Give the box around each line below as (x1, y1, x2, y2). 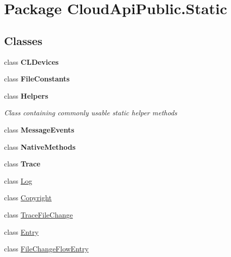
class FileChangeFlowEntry (4, 243, 89, 254)
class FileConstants (4, 73, 70, 84)
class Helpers (4, 90, 49, 101)
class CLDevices (4, 56, 59, 67)
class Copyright (4, 192, 52, 203)
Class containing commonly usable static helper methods (4, 107, 177, 118)
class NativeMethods (4, 141, 76, 152)
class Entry (4, 226, 39, 237)
